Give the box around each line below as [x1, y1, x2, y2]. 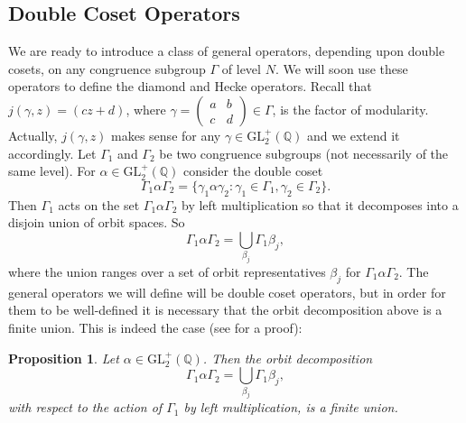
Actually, [8, 125, 58, 144]
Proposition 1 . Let [8, 348, 119, 367]
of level [221, 59, 261, 78]
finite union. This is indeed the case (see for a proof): [8, 318, 303, 337]
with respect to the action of [8, 398, 163, 417]
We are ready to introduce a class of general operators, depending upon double [8, 41, 445, 60]
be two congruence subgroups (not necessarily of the [159, 143, 449, 162]
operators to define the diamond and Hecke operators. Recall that [8, 77, 372, 96]
